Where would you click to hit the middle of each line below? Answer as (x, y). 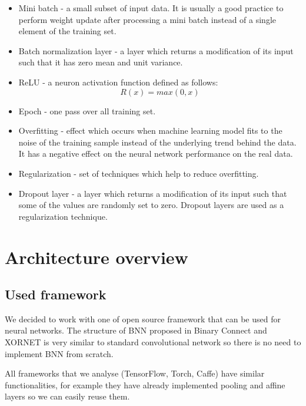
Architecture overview (97, 257)
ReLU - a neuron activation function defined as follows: (118, 82)
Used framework (56, 294)
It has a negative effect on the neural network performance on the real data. (156, 154)
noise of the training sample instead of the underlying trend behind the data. (157, 142)
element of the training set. (67, 31)
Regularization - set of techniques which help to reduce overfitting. (139, 173)
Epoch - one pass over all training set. (87, 110)
